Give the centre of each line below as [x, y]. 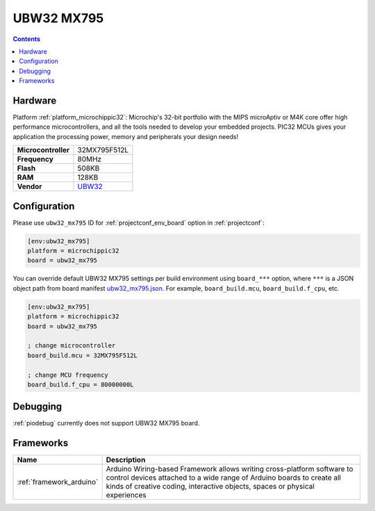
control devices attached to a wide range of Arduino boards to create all [224, 478]
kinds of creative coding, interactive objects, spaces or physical [210, 487]
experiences [126, 495]
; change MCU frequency [68, 375]
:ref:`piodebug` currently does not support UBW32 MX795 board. [106, 423]
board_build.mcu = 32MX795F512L [83, 355]
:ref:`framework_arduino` [58, 482]
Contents [27, 39]
